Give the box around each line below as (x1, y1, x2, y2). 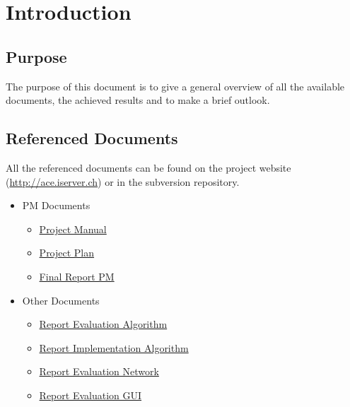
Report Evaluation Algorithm (39, 317, 168, 331)
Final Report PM (39, 269, 115, 283)
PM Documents (22, 198, 91, 213)
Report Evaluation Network (39, 364, 159, 379)
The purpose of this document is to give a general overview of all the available (6, 78, 345, 93)
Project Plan (39, 245, 95, 260)
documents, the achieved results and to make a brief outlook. (6, 93, 270, 107)
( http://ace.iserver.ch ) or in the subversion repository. (6, 174, 240, 189)
